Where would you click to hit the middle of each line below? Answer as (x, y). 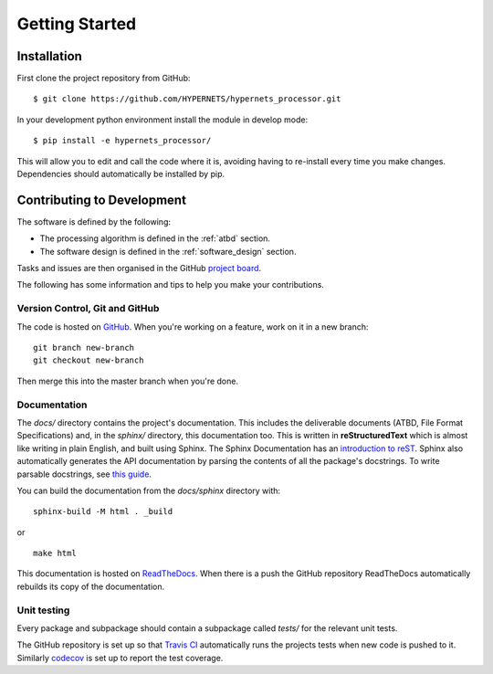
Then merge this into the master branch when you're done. (128, 381)
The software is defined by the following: (94, 221)
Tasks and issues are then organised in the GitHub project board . (139, 269)
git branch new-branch (84, 348)
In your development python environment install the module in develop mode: (163, 120)
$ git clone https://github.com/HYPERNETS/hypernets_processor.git (187, 99)
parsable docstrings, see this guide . (84, 474)
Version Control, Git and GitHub (88, 309)
